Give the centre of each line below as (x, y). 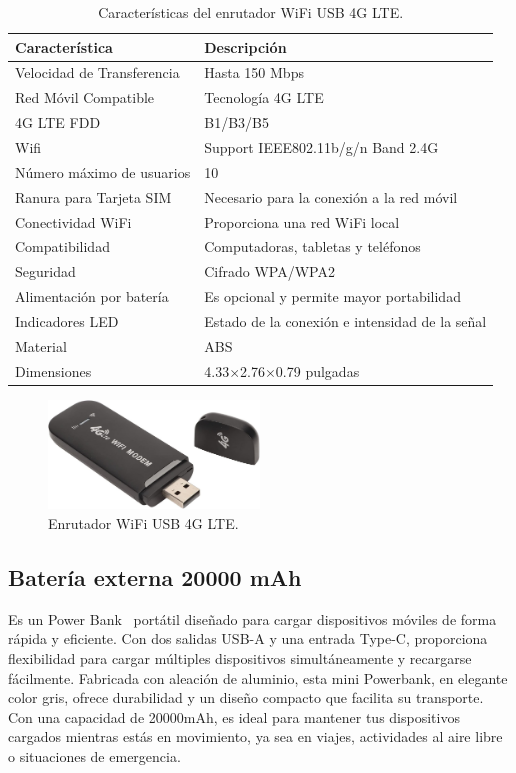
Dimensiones (53, 370)
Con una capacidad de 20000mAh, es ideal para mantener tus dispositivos (234, 716)
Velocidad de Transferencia (97, 72)
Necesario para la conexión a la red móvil (331, 196)
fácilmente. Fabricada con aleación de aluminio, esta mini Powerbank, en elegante (258, 677)
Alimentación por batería (92, 296)
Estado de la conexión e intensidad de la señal (345, 320)
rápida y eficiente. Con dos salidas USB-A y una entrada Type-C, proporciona (248, 638)
